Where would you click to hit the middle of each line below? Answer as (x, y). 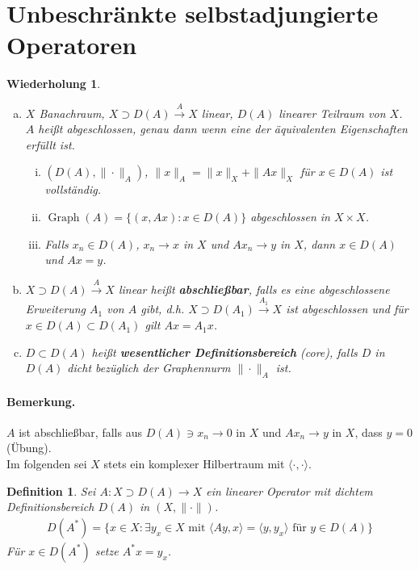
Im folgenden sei (47, 464)
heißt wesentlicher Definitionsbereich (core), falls (224, 352)
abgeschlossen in (290, 217)
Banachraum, (72, 113)
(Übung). (29, 448)
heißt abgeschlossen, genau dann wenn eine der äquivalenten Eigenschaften (223, 129)
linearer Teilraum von (332, 113)
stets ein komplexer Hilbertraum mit (194, 464)
